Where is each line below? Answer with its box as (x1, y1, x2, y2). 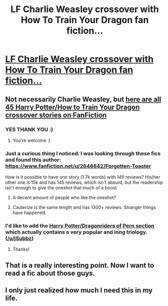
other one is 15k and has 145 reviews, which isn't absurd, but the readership (5, 179, 163, 185)
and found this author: (5, 156, 62, 163)
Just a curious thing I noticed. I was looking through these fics (5, 150, 161, 157)
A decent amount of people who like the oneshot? (12, 194, 117, 200)
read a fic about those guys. (5, 269, 95, 277)
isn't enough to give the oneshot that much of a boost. (5, 185, 119, 191)
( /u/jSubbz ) (5, 235, 34, 242)
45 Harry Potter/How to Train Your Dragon (5, 103, 140, 112)
